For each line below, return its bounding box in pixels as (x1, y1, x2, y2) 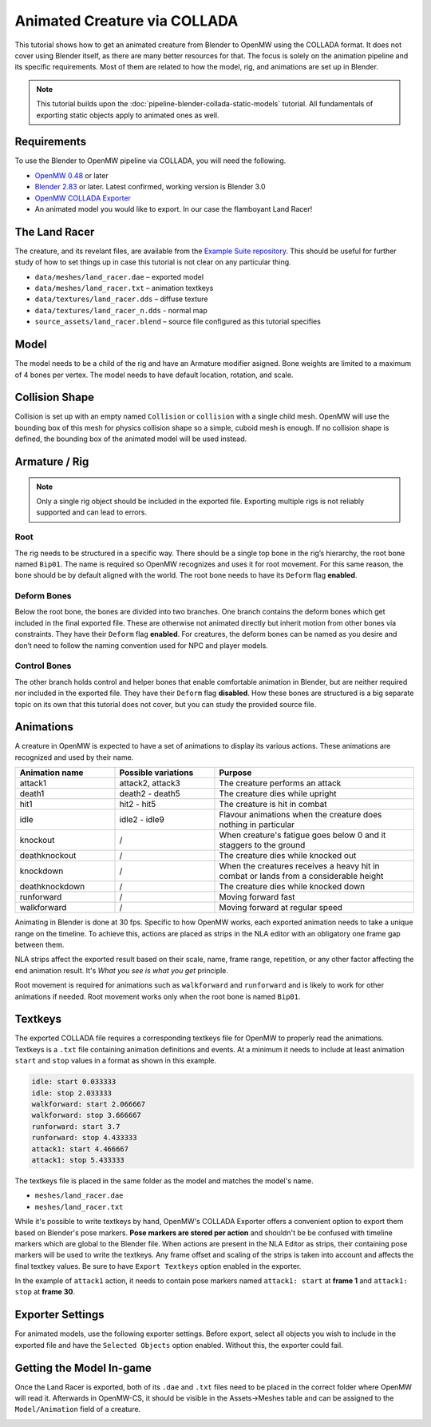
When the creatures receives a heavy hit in (219, 861, 380, 872)
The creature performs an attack (219, 777, 342, 789)
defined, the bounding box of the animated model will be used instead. (14, 434, 247, 443)
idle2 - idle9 (119, 814, 165, 825)
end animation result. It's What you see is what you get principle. (14, 965, 229, 975)
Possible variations (119, 767, 194, 778)
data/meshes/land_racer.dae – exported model (34, 272, 204, 281)
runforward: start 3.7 (31, 1122, 121, 1131)
